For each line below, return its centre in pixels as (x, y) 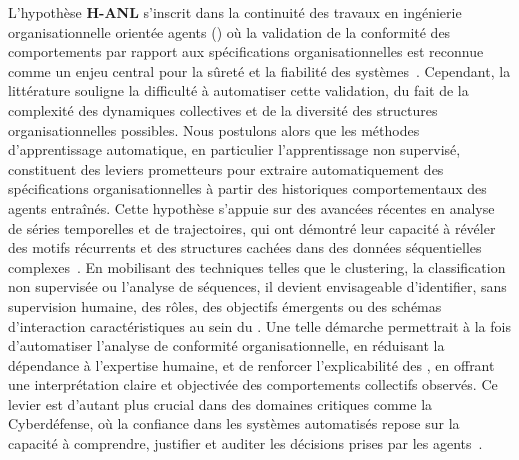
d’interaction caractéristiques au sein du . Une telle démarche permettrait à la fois (259, 325)
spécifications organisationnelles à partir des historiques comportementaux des (247, 188)
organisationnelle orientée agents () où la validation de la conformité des (229, 31)
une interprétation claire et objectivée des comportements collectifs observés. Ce (253, 384)
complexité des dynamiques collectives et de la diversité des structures (223, 109)
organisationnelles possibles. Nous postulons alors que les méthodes (214, 129)
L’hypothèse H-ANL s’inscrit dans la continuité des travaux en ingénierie (235, 12)
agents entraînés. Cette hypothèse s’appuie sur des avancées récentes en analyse (251, 207)
